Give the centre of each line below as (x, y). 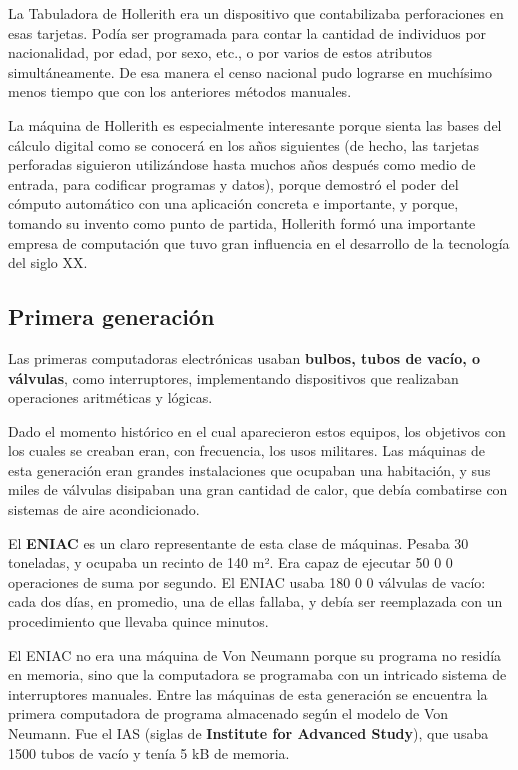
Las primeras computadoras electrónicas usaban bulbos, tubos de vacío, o (244, 357)
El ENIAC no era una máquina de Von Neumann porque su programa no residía (255, 654)
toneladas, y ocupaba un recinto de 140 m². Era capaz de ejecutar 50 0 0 (230, 562)
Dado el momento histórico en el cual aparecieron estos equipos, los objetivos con (257, 430)
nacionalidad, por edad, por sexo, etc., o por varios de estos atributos (220, 52)
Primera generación (111, 316)
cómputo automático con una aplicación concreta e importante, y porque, (233, 203)
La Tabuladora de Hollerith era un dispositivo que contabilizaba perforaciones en (256, 13)
